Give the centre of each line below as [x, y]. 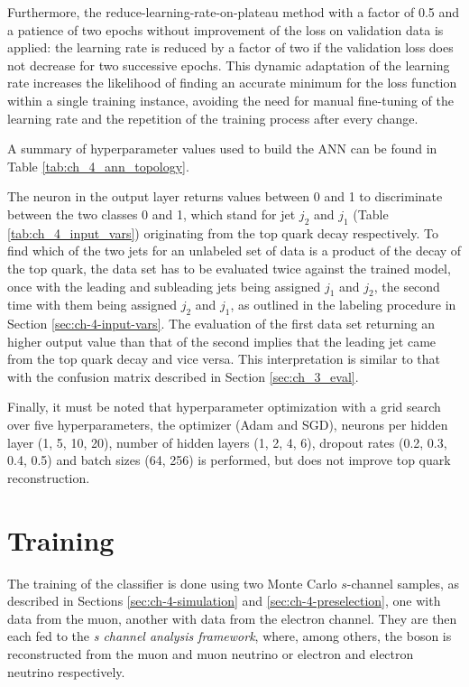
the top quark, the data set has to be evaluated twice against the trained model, [229, 268]
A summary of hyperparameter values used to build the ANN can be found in [222, 149]
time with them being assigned [92, 305]
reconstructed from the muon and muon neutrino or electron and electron [211, 653]
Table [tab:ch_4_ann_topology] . [98, 166]
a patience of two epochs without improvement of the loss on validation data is [225, 29]
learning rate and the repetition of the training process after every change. [213, 118]
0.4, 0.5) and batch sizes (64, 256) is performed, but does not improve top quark [229, 460]
